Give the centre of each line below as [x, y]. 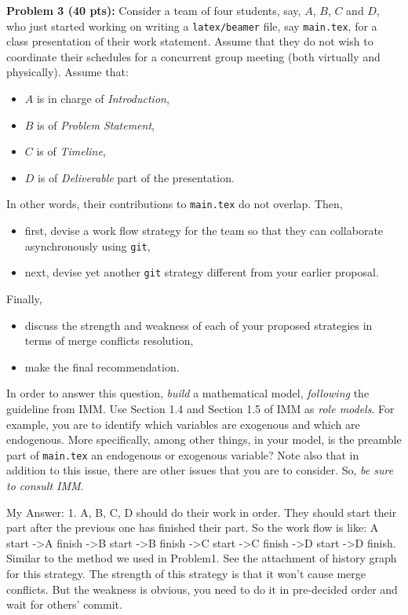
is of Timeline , [71, 151]
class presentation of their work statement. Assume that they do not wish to [190, 41]
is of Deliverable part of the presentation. [136, 177]
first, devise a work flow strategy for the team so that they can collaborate [204, 231]
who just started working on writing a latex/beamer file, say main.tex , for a [192, 26]
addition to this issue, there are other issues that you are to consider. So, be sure [200, 470]
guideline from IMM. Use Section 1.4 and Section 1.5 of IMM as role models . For [200, 408]
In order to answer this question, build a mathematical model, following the [188, 393]
